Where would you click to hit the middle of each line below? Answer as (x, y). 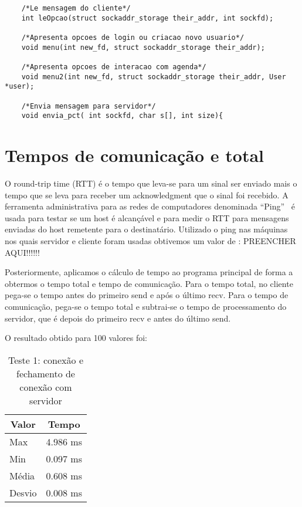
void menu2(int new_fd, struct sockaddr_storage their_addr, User (154, 77)
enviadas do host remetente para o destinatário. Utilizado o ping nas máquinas (146, 229)
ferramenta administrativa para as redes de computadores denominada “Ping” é (150, 206)
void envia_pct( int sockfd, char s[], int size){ (122, 116)
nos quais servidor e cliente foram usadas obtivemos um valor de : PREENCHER (150, 240)
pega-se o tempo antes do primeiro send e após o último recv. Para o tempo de (147, 295)
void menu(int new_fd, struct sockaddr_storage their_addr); (143, 47)
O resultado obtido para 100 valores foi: (76, 338)
